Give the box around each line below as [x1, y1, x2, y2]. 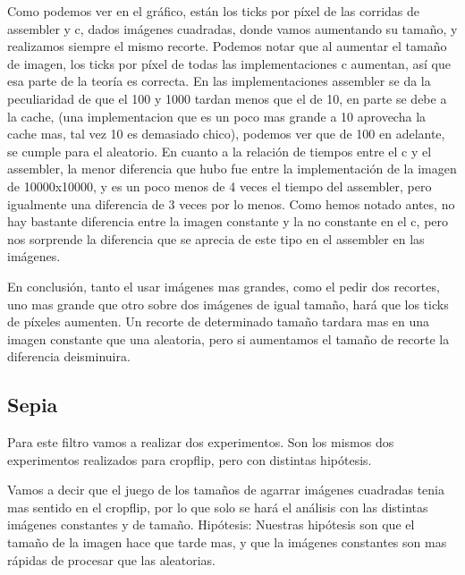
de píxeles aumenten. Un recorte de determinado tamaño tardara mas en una [7, 312, 430, 331]
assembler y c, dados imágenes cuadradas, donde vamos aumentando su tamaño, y [7, 19, 458, 38]
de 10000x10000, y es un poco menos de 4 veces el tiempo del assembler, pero [7, 176, 432, 195]
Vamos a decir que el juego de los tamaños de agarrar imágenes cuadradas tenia [7, 480, 444, 499]
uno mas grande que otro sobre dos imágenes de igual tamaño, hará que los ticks [7, 294, 449, 313]
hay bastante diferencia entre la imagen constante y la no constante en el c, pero [7, 212, 449, 231]
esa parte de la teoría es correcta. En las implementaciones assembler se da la [7, 72, 431, 90]
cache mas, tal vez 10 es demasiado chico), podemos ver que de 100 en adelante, [7, 124, 445, 143]
